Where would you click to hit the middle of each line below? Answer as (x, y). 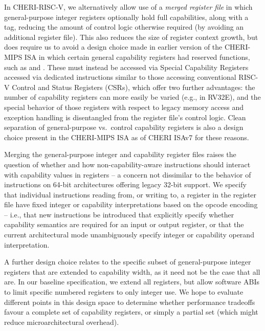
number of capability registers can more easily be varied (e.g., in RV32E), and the (132, 97)
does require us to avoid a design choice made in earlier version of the (113, 47)
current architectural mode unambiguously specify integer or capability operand (129, 235)
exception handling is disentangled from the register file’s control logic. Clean (125, 117)
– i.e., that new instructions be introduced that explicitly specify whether (119, 214)
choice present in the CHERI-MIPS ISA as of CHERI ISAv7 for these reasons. (127, 137)
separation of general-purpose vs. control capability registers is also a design (124, 127)
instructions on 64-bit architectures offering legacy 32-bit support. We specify (125, 184)
